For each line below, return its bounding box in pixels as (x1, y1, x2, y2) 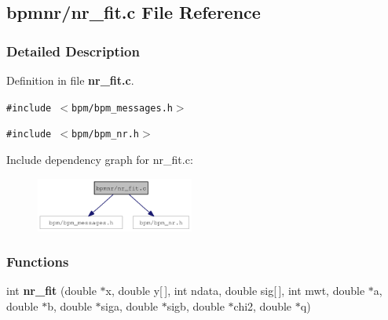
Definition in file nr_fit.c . (6, 72, 134, 88)
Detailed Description (6, 41, 140, 60)
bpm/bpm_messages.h (71, 102, 173, 114)
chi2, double (233, 297, 292, 314)
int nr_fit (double (6, 282, 97, 299)
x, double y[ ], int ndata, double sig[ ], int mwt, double (105, 282, 365, 299)
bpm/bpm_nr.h (71, 129, 139, 140)
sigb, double (167, 297, 225, 314)
